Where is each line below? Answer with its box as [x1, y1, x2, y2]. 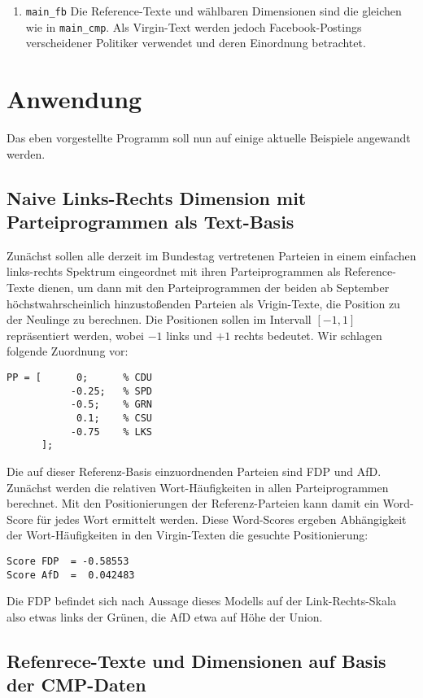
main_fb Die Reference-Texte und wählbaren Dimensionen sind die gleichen [25, 2, 402, 19]
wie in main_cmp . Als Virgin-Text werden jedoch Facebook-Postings [25, 18, 362, 35]
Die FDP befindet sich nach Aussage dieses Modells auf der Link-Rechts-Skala [7, 592, 396, 609]
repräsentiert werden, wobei [7, 326, 145, 343]
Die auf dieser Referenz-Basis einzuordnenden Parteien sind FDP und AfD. [7, 462, 382, 479]
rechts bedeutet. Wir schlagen [233, 326, 382, 343]
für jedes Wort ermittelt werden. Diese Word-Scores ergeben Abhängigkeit [37, 510, 407, 527]
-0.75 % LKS [70, 425, 152, 438]
